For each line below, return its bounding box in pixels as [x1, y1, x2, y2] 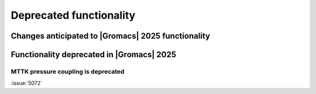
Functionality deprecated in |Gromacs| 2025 [11, 50, 177, 60]
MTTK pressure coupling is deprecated [11, 67, 125, 75]
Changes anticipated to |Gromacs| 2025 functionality [11, 31, 211, 41]
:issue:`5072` [11, 79, 43, 87]
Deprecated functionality [11, 9, 136, 22]
